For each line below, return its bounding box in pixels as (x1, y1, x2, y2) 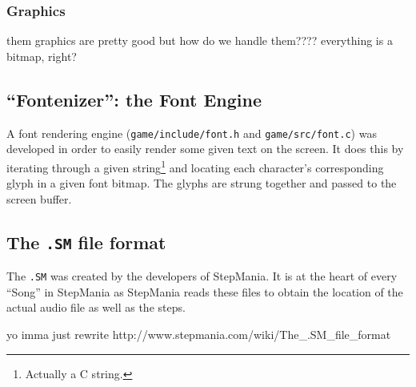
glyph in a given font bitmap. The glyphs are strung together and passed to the (6, 175, 397, 191)
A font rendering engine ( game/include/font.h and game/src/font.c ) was (6, 124, 377, 141)
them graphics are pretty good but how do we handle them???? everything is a (6, 32, 393, 49)
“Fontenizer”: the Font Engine (6, 87, 262, 111)
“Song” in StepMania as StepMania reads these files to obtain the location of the (6, 283, 403, 300)
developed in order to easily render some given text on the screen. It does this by (6, 140, 404, 157)
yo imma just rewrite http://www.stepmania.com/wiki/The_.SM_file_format (6, 325, 391, 342)
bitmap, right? (6, 47, 77, 64)
